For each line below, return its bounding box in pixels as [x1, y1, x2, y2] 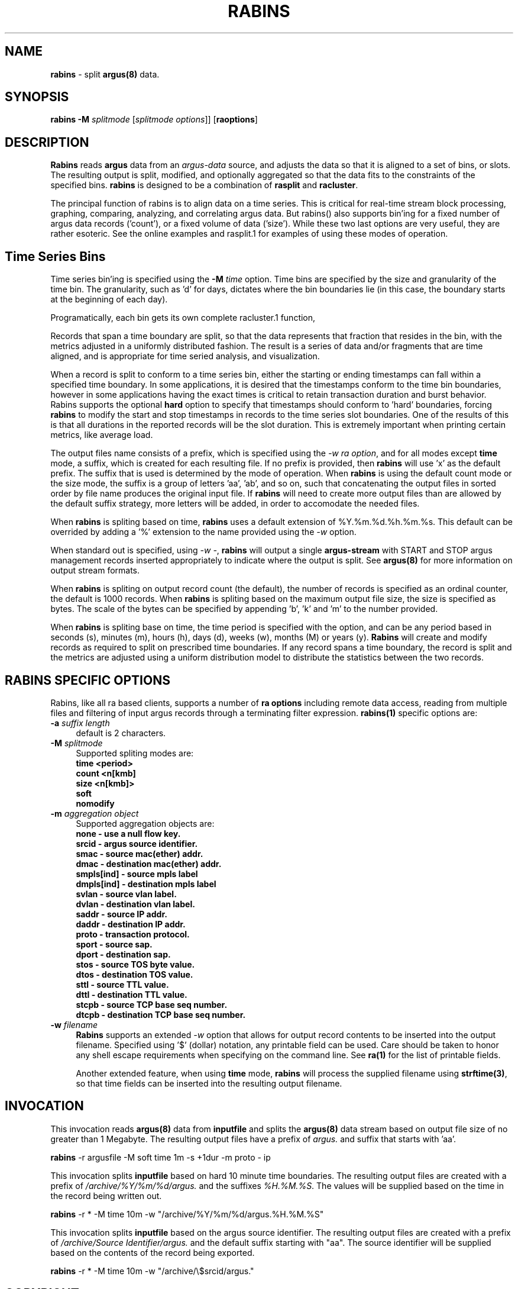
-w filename [50, 1019, 98, 1030]
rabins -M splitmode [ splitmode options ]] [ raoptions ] [50, 114, 258, 125]
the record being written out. [50, 1190, 162, 1201]
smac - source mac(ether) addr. [76, 848, 203, 859]
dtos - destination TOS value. [76, 969, 193, 979]
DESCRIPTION [5, 134, 89, 150]
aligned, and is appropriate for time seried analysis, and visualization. [50, 351, 320, 362]
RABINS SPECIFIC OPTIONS [5, 672, 170, 688]
